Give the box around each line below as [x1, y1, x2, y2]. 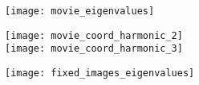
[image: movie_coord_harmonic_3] [5, 43, 183, 55]
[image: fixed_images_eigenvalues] [5, 67, 195, 79]
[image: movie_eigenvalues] [5, 6, 155, 17]
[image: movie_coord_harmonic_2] [5, 29, 183, 41]
